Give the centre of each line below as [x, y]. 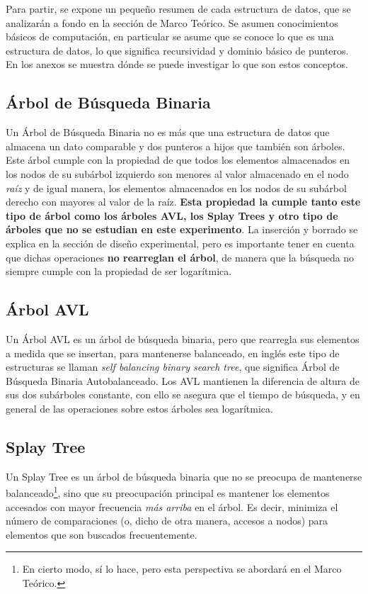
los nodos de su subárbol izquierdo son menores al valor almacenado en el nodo [177, 173]
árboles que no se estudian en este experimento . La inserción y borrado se [182, 229]
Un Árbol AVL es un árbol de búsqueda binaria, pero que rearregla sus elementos [183, 338]
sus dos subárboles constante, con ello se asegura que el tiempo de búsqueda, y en [183, 394]
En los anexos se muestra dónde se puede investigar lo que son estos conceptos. [177, 64]
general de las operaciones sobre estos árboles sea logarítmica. [139, 408]
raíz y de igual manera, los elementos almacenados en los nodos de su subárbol [176, 187]
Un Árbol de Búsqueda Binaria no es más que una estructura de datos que [168, 132]
